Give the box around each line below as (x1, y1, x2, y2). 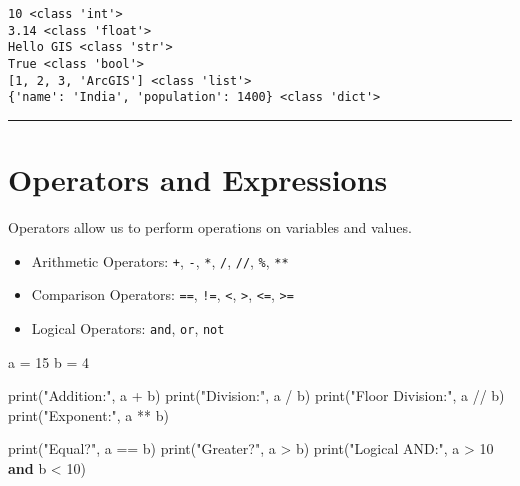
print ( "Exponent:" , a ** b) (8, 404, 169, 425)
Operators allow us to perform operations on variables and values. (8, 217, 412, 238)
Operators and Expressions (8, 159, 388, 200)
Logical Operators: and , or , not (31, 317, 225, 338)
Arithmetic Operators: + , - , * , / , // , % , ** (31, 250, 289, 271)
